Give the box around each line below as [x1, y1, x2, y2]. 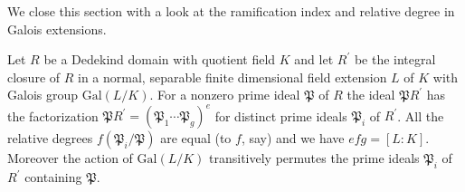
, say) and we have [241, 129, 345, 148]
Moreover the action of [7, 149, 133, 168]
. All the [397, 106, 444, 125]
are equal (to [160, 129, 232, 148]
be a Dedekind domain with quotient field [43, 50, 276, 69]
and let [294, 50, 334, 69]
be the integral [354, 50, 436, 69]
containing [24, 168, 82, 187]
